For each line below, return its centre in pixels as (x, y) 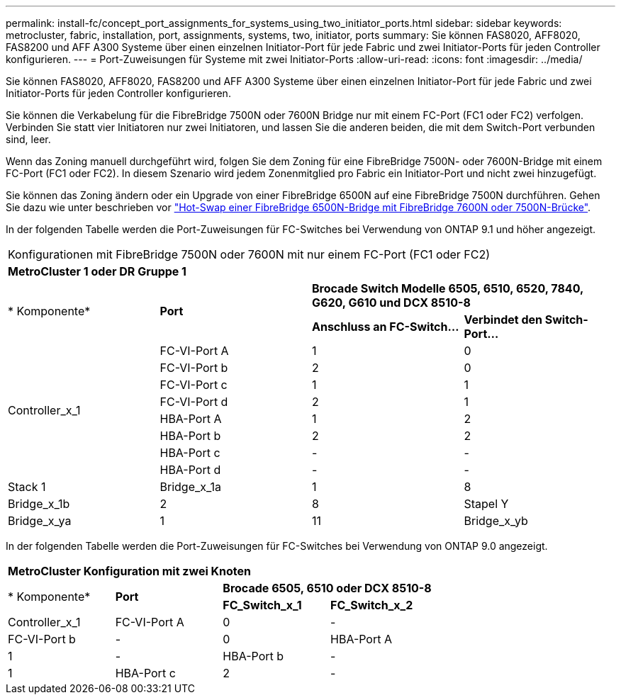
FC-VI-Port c (194, 385)
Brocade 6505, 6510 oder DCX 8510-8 (327, 588)
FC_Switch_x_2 (372, 605)
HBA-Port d (190, 470)
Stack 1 (27, 487)
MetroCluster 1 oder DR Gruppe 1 (97, 271)
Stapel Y (486, 504)
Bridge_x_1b (39, 504)
